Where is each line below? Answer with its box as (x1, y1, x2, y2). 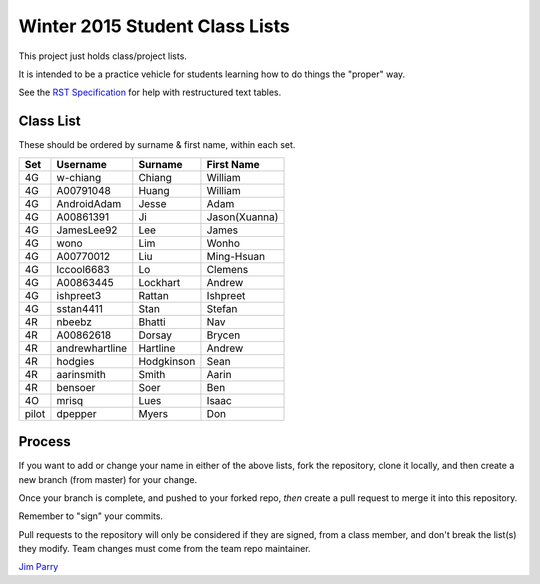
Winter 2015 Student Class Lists (18, 15, 290, 37)
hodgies (56, 354, 95, 368)
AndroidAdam (56, 196, 122, 210)
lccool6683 (56, 262, 110, 276)
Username (56, 157, 107, 171)
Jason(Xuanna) (206, 210, 279, 224)
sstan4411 (56, 301, 104, 315)
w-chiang (56, 170, 102, 184)
